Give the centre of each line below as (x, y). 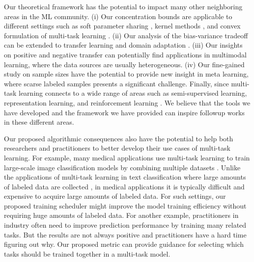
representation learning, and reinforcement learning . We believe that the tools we (127, 102)
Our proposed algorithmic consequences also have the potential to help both (119, 138)
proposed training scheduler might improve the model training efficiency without (125, 205)
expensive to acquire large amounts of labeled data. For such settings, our (115, 196)
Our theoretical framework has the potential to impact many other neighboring (123, 6)
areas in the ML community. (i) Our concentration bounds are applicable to (118, 16)
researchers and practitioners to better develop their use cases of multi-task (117, 148)
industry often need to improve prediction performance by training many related (125, 225)
